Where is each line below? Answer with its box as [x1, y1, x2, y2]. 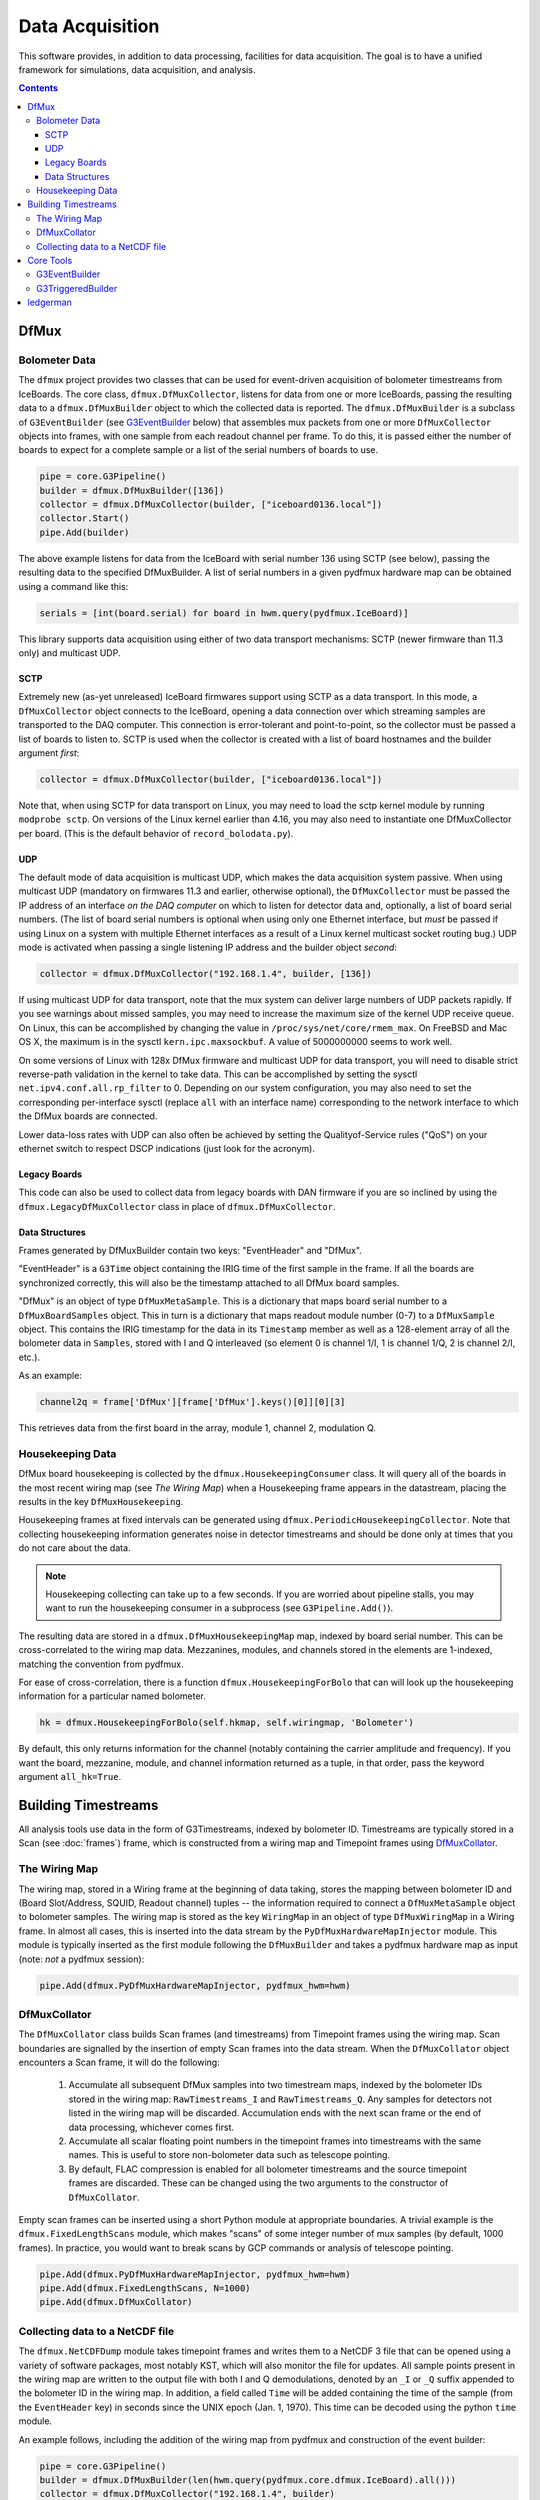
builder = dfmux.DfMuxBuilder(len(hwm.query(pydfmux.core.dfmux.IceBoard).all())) [39, 2474, 457, 2485]
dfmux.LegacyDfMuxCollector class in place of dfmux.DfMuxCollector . [18, 1200, 336, 1212]
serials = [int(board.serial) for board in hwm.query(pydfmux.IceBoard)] [39, 607, 409, 619]
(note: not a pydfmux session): [18, 1953, 145, 1965]
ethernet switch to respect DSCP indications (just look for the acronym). [18, 1142, 315, 1154]
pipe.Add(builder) [39, 526, 130, 538]
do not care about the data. [18, 1542, 131, 1554]
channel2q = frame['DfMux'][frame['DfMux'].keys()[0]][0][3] [39, 1396, 346, 1408]
